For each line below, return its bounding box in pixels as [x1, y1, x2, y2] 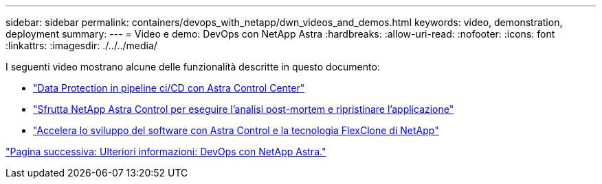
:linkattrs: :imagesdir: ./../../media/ [5, 40, 157, 51]
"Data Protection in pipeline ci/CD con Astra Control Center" [33, 82, 305, 94]
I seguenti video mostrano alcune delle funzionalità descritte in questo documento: [5, 61, 380, 73]
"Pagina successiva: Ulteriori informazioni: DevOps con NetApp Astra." [5, 146, 326, 157]
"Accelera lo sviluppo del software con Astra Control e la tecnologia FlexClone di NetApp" [33, 124, 439, 136]
